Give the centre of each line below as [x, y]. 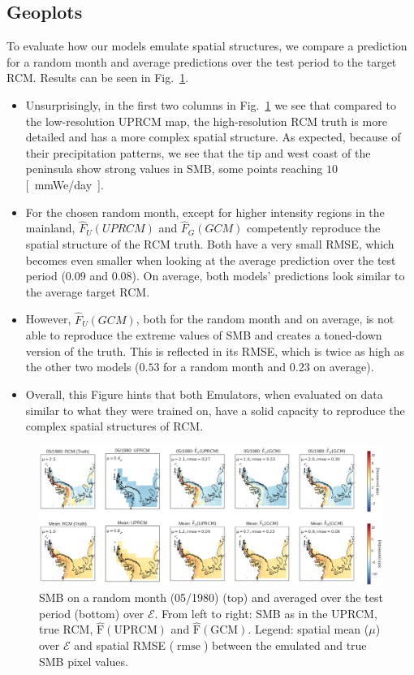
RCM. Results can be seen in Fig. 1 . [98, 78]
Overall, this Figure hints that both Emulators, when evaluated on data [204, 394]
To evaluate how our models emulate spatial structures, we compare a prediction [207, 46]
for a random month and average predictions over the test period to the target [202, 61]
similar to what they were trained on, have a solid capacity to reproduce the [215, 410]
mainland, [50, 228]
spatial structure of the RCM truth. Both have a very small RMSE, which [210, 243]
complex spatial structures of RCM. [114, 426]
